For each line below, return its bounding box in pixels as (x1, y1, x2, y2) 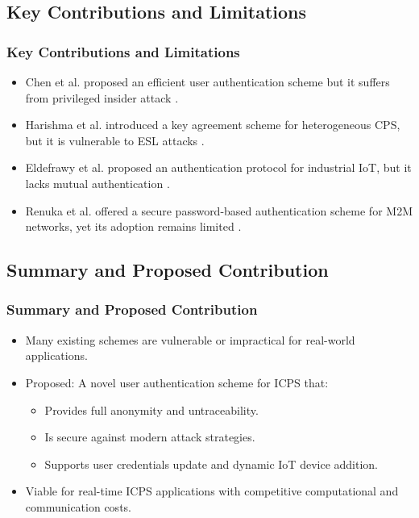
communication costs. (25, 498, 131, 515)
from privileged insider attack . (25, 89, 179, 106)
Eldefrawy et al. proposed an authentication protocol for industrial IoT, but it (25, 159, 412, 176)
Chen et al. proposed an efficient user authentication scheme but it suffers (25, 73, 390, 90)
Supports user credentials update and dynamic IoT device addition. (44, 455, 378, 472)
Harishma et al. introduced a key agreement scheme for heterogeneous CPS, (25, 116, 400, 133)
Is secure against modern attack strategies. (44, 428, 255, 445)
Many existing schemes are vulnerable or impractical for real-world (25, 331, 355, 348)
